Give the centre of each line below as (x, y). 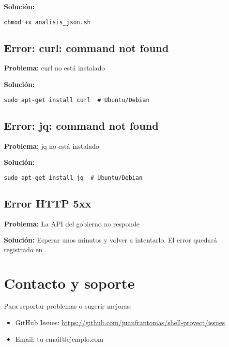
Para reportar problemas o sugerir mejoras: (68, 306)
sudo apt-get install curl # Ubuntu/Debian (77, 100)
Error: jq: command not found (81, 125)
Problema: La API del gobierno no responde (72, 223)
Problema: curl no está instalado (54, 68)
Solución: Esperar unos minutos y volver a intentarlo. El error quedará (111, 240)
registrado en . (25, 249)
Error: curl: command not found (86, 47)
